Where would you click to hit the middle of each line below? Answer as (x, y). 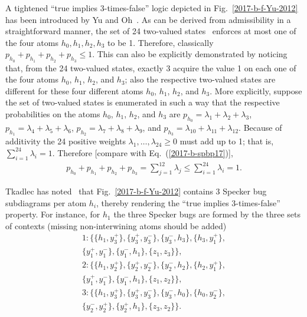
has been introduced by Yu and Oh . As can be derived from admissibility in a (148, 19)
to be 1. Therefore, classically (161, 42)
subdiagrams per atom (46, 202)
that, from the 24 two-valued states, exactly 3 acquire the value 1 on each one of (151, 67)
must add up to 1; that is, (227, 141)
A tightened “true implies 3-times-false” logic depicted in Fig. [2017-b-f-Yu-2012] (152, 8)
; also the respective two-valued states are (200, 79)
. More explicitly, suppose (256, 90)
